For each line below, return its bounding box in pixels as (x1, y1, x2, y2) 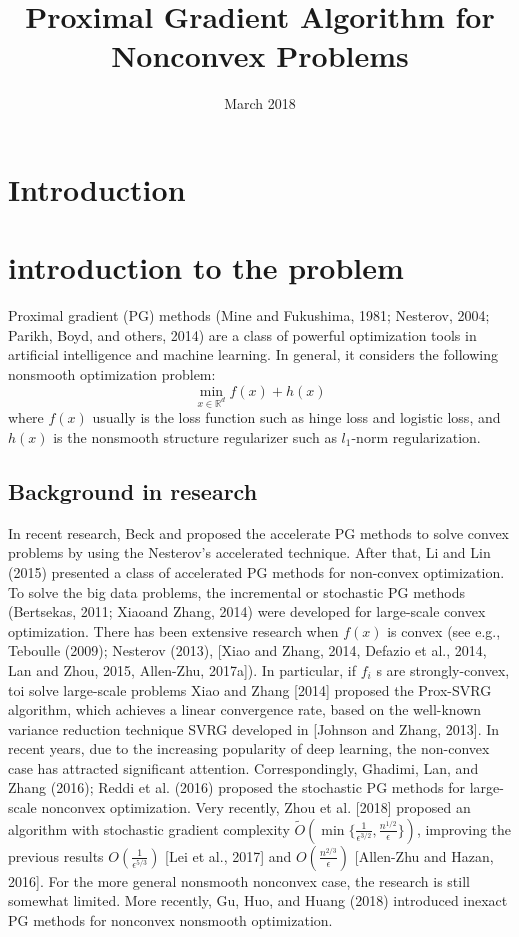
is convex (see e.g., (387, 620, 501, 641)
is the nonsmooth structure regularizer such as (53, 426, 337, 447)
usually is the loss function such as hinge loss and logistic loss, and (92, 407, 501, 428)
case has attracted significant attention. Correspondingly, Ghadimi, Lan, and (8, 757, 479, 778)
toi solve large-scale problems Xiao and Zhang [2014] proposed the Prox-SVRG (8, 679, 492, 700)
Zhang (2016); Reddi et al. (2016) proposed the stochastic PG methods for (8, 777, 466, 798)
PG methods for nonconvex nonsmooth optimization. (8, 909, 333, 930)
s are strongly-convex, (376, 659, 510, 680)
